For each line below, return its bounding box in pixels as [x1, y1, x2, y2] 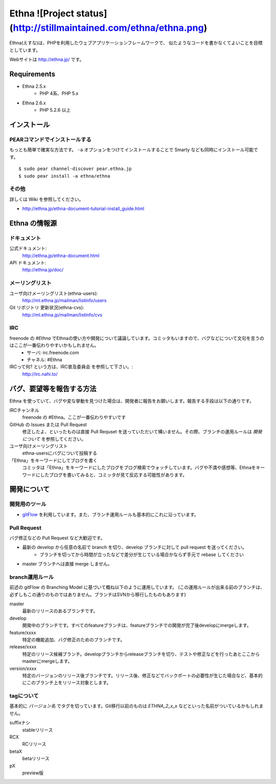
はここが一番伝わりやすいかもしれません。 [9, 342, 99, 348]
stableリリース [22, 727, 53, 733]
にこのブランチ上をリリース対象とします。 [22, 680, 111, 686]
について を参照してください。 [22, 436, 86, 442]
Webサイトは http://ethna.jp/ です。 [9, 56, 84, 62]
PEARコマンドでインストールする [9, 136, 91, 143]
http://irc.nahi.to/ [22, 371, 58, 377]
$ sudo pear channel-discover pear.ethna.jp [18, 166, 132, 172]
